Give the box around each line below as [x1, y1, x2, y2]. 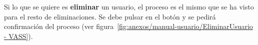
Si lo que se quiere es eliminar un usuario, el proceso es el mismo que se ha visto [4, 1, 254, 11]
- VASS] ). [4, 30, 33, 41]
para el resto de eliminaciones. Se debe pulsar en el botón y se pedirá [4, 11, 216, 21]
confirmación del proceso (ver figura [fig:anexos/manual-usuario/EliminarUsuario [4, 21, 253, 31]
